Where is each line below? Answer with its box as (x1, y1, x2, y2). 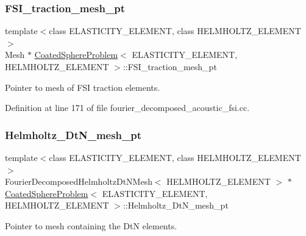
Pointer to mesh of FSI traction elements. (5, 80, 160, 93)
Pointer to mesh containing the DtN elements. (5, 219, 177, 232)
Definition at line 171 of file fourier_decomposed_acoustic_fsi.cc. (5, 101, 250, 114)
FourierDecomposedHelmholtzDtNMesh (5, 175, 152, 188)
